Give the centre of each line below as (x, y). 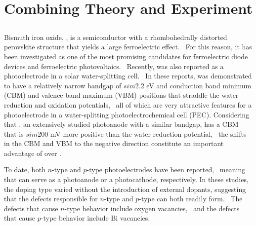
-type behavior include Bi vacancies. (95, 218)
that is (14, 133)
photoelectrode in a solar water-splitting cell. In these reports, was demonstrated (128, 76)
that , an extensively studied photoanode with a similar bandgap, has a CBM (121, 124)
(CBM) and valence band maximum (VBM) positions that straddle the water (121, 95)
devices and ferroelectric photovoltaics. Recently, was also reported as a (114, 66)
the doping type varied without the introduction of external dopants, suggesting (125, 189)
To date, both (25, 169)
